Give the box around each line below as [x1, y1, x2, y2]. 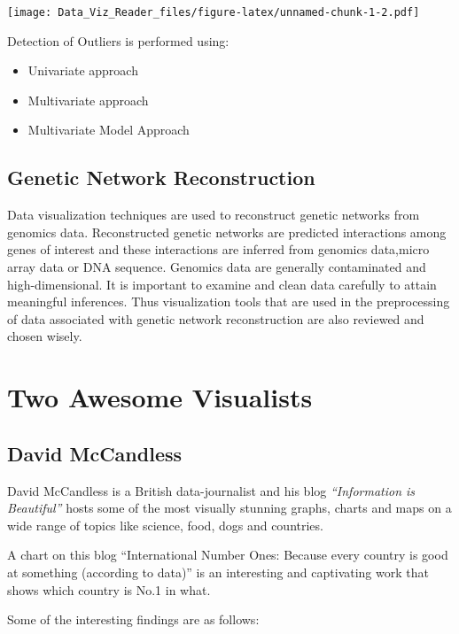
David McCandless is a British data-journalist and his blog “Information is [7, 481, 416, 499]
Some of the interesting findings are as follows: [7, 610, 260, 629]
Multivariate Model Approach [27, 120, 190, 139]
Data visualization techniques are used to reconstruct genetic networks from [7, 205, 420, 224]
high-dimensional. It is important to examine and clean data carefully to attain [7, 274, 437, 293]
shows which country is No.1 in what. [7, 580, 211, 599]
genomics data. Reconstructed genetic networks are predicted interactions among [7, 222, 447, 241]
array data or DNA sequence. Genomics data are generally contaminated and [7, 258, 426, 276]
